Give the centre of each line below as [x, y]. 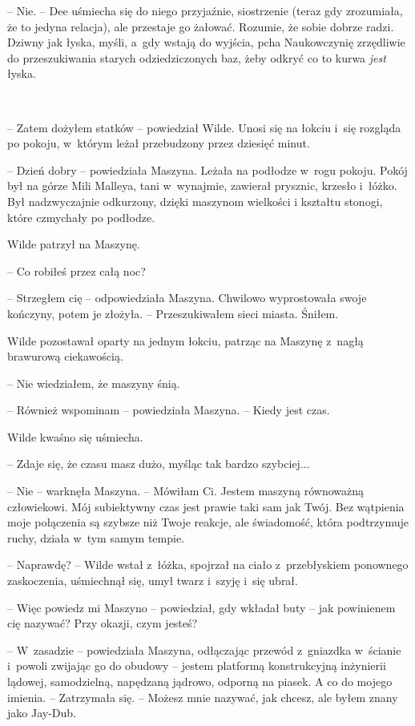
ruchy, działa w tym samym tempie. [96, 537]
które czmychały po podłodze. [81, 217]
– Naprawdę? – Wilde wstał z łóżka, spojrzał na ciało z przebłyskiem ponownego [208, 565]
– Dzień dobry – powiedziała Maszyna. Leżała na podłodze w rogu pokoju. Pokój [207, 169]
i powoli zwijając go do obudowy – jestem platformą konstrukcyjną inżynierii [197, 665]
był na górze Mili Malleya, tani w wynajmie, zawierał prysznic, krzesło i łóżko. [202, 186]
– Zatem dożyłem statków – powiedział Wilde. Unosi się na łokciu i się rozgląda [204, 127]
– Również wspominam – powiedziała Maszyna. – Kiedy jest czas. [169, 410]
